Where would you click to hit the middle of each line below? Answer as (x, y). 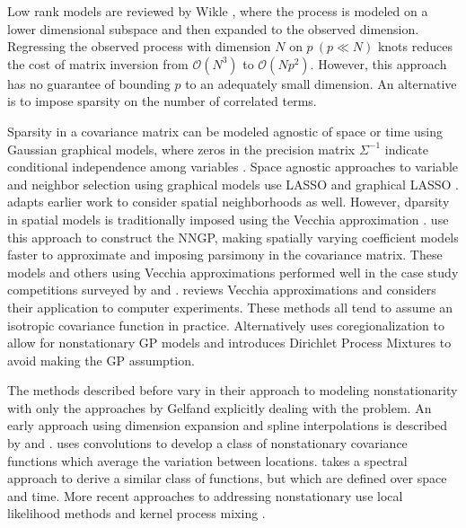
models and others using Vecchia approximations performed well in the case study (233, 272)
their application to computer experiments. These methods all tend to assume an (230, 307)
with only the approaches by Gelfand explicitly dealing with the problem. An (220, 407)
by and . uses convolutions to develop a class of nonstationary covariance (207, 443)
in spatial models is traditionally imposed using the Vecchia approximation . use (228, 219)
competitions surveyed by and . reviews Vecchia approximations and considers (222, 290)
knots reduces (415, 46)
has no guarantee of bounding (89, 83)
